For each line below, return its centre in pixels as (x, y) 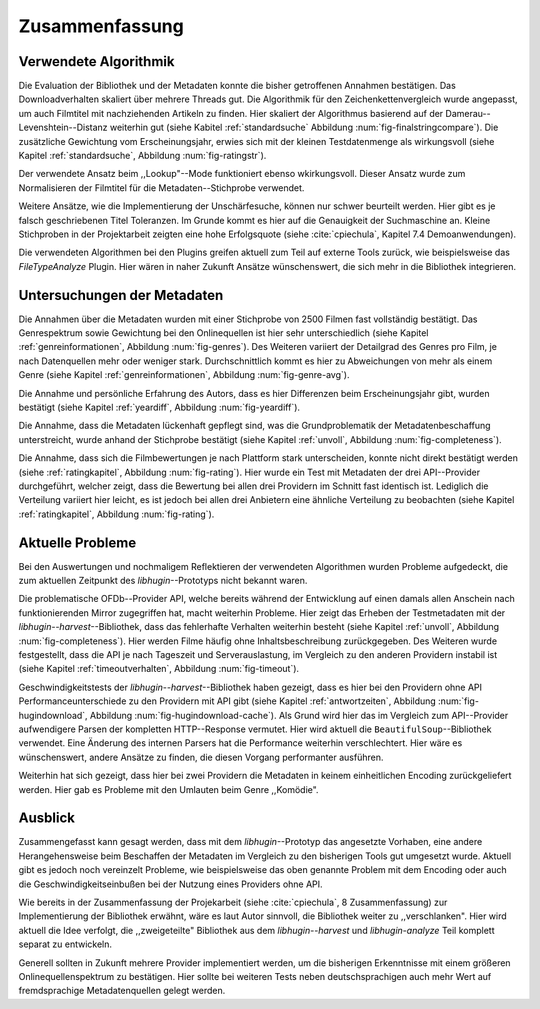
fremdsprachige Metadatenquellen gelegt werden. (122, 991)
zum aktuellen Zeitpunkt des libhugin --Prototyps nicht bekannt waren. (163, 581)
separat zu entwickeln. (65, 944)
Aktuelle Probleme (77, 542)
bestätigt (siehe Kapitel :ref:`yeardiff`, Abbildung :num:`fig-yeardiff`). (159, 407)
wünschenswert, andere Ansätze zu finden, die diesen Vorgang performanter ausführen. (201, 757)
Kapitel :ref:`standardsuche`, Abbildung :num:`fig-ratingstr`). (142, 156)
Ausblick (46, 818)
